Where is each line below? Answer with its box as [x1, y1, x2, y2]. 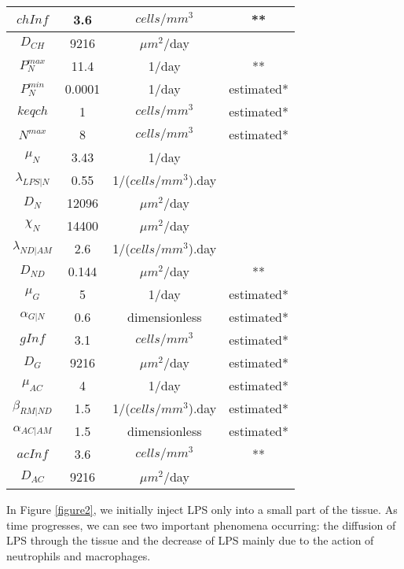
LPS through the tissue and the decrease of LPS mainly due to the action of [6, 532, 374, 549]
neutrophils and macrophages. [6, 547, 151, 563]
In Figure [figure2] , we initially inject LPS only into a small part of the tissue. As [6, 501, 398, 517]
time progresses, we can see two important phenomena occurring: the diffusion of [6, 516, 396, 533]
